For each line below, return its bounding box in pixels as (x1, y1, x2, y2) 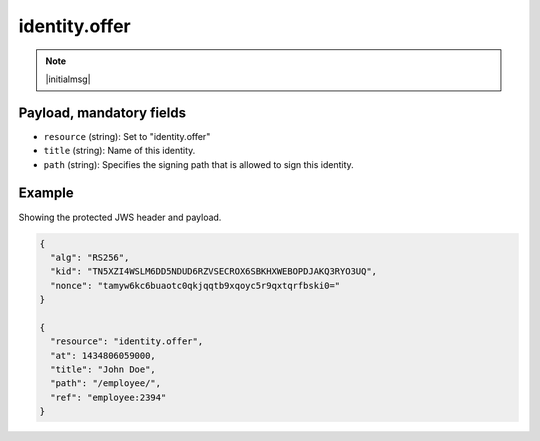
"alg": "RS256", (50, 251, 130, 263)
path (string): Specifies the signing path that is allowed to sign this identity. (43, 158, 354, 170)
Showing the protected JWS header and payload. (18, 211, 222, 223)
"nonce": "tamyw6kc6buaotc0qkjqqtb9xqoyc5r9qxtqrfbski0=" (50, 280, 341, 291)
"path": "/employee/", (50, 378, 162, 389)
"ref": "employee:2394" (50, 391, 167, 403)
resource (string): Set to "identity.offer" (43, 130, 211, 142)
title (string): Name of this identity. (43, 145, 196, 157)
